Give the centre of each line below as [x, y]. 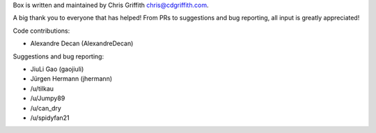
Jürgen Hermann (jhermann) [71, 79]
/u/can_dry [46, 108]
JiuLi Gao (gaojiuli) [57, 69]
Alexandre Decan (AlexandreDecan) [82, 44]
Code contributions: [41, 31]
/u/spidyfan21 [50, 118]
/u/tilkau [42, 88]
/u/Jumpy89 [48, 98]
